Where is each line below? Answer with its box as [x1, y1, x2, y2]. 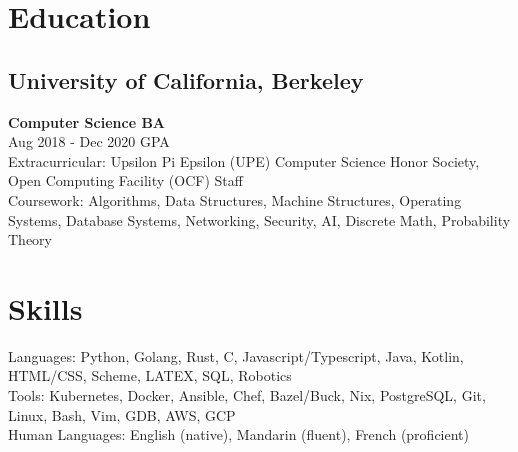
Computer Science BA [8, 111, 166, 132]
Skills [8, 287, 83, 328]
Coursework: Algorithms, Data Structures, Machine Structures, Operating [8, 189, 462, 210]
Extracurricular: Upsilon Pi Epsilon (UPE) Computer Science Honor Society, [8, 150, 480, 171]
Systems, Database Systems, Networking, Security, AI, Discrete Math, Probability [8, 209, 511, 230]
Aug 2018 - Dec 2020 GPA [8, 131, 170, 152]
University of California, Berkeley [8, 64, 364, 95]
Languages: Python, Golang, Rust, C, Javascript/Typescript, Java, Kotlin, [8, 345, 464, 366]
